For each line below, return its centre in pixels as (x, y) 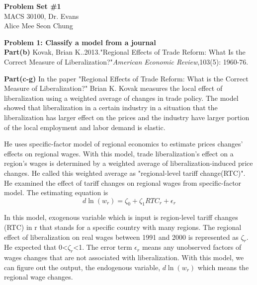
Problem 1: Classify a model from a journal (80, 42)
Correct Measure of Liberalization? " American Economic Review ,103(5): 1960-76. (126, 61)
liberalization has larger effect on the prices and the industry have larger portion (127, 117)
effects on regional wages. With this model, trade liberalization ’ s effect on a (119, 153)
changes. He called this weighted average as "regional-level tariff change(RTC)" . (125, 173)
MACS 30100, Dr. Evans (42, 16)
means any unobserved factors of (192, 247)
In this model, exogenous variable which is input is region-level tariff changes (121, 217)
